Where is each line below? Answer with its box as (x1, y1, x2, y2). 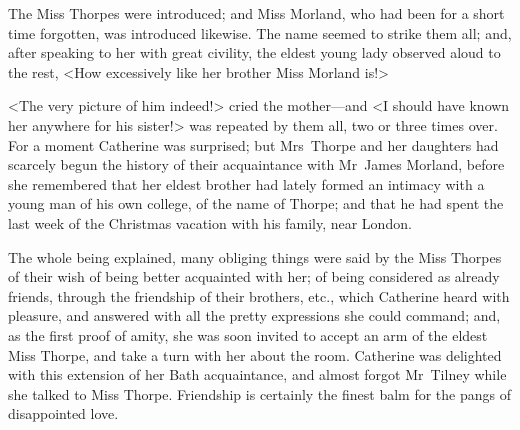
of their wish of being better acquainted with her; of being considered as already (8, 266, 500, 287)
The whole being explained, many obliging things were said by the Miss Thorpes (8, 246, 502, 267)
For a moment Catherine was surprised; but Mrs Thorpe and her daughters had (8, 134, 499, 155)
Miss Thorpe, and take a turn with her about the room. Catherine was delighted (8, 344, 502, 365)
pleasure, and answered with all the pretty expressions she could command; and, (8, 305, 501, 326)
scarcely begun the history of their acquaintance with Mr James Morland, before (8, 154, 505, 175)
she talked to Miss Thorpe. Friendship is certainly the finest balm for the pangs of (8, 383, 511, 404)
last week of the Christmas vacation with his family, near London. (8, 212, 412, 233)
